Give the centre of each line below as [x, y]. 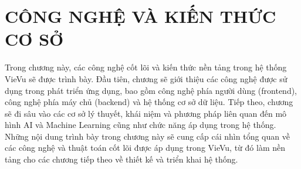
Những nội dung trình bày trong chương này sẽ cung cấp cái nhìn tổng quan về [147, 136]
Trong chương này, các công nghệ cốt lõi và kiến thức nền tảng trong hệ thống [146, 67]
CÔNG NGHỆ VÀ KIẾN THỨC [141, 16]
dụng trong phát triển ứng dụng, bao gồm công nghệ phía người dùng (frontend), [151, 90]
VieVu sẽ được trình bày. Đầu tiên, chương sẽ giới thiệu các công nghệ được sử [146, 78]
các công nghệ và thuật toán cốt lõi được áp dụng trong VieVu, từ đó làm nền [145, 148]
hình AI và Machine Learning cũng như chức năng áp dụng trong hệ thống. [141, 125]
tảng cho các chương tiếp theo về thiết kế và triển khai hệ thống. [121, 159]
